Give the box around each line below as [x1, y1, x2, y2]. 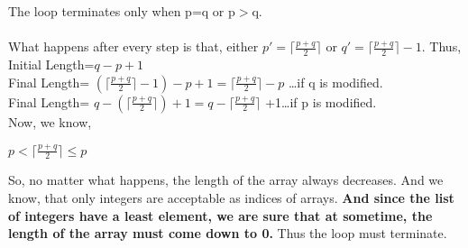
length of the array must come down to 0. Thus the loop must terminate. [8, 224, 447, 243]
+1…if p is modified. [265, 92, 377, 111]
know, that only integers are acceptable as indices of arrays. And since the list [8, 188, 454, 207]
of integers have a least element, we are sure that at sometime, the [8, 206, 433, 225]
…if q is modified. [288, 72, 383, 91]
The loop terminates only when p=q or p [8, 2, 235, 20]
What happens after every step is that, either [8, 37, 259, 56]
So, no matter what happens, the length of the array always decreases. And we [8, 170, 444, 189]
